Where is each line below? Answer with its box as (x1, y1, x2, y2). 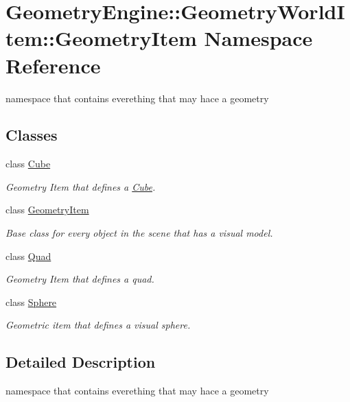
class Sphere (5, 294, 57, 309)
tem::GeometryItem (5, 24, 197, 52)
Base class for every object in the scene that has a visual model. (5, 226, 273, 240)
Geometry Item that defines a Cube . (5, 179, 156, 193)
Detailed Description (5, 351, 156, 373)
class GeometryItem (5, 202, 89, 217)
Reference (5, 51, 101, 79)
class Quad (5, 248, 51, 263)
